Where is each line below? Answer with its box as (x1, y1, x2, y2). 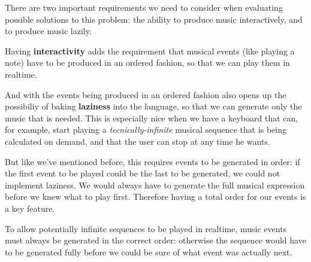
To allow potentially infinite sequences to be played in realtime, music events (5, 222, 287, 234)
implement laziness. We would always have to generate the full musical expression (5, 178, 305, 191)
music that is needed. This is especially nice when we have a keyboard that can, (5, 111, 298, 124)
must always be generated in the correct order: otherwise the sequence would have (5, 234, 306, 246)
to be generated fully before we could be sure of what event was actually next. (5, 245, 292, 258)
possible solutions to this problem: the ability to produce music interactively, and (5, 13, 303, 25)
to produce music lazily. (5, 25, 92, 37)
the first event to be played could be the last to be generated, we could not (5, 167, 280, 179)
